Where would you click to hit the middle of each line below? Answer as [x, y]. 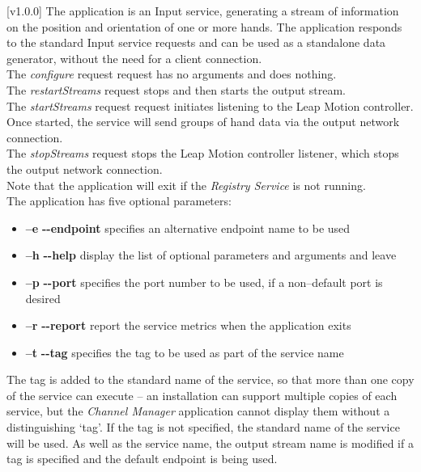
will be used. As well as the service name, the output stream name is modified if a [210, 442]
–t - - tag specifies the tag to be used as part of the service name [185, 352]
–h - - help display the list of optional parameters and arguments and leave [211, 255]
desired [43, 298]
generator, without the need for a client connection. [134, 58]
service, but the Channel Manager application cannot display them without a [198, 411]
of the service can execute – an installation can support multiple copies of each [202, 395]
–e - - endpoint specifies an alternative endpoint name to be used [188, 228]
